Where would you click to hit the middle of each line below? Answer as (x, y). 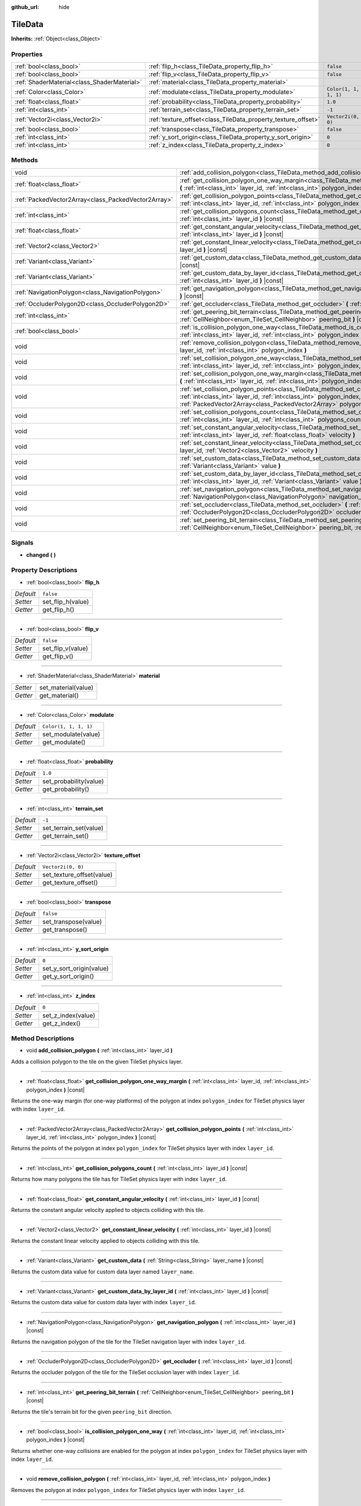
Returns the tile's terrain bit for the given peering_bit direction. (92, 1411)
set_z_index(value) (69, 1015)
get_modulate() (64, 742)
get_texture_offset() (70, 883)
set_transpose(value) (72, 922)
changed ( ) (41, 555)
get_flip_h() (58, 610)
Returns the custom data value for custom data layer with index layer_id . (104, 1302)
